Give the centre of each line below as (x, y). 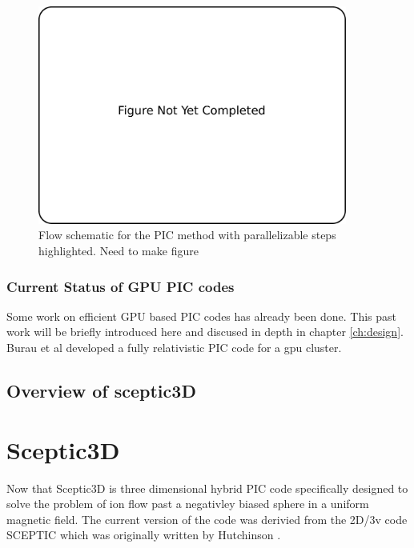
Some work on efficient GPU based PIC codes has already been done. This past (202, 316)
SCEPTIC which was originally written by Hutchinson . (144, 535)
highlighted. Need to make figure (119, 251)
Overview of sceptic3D (101, 391)
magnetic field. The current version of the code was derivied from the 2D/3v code (207, 519)
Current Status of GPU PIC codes (121, 286)
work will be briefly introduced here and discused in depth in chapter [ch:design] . (205, 332)
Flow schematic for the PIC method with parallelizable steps (187, 235)
